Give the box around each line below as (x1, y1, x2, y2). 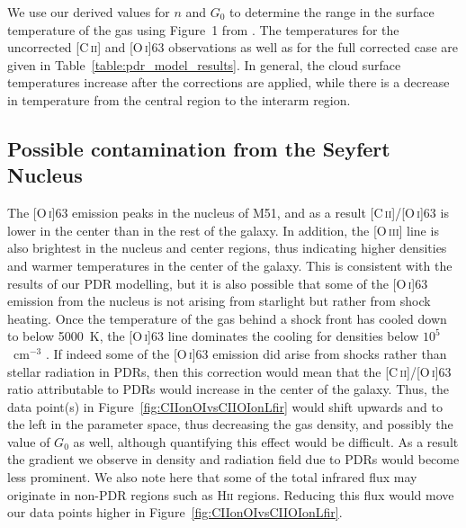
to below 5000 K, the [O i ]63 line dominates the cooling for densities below (7, 327, 419, 345)
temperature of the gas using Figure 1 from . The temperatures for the (7, 20, 399, 39)
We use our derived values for (7, 3, 170, 21)
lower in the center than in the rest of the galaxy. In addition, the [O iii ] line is (7, 220, 439, 239)
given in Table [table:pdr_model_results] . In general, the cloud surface (7, 55, 401, 74)
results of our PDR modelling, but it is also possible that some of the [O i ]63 (7, 273, 428, 292)
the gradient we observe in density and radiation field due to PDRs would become (7, 450, 460, 469)
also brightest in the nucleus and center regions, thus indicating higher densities (7, 238, 447, 257)
